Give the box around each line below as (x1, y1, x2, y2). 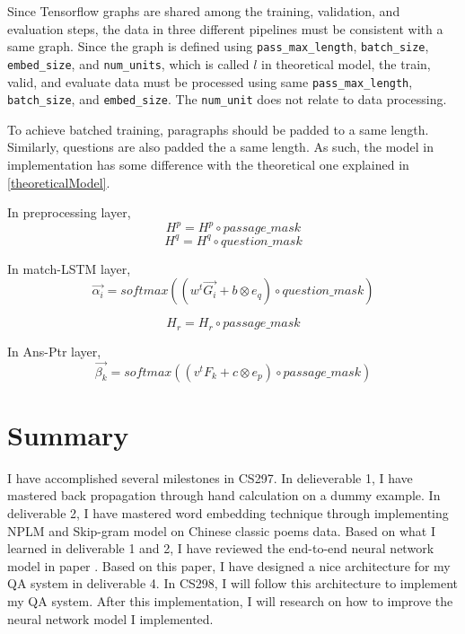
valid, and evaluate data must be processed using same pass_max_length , (7, 72, 413, 91)
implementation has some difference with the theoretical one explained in (7, 155, 409, 173)
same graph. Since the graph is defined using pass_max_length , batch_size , (7, 37, 429, 56)
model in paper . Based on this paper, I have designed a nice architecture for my (7, 556, 451, 575)
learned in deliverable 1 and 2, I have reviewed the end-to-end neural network (7, 539, 434, 558)
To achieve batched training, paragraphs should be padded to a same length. (7, 119, 429, 138)
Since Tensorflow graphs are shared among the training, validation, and (7, 2, 400, 20)
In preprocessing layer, (7, 203, 131, 222)
